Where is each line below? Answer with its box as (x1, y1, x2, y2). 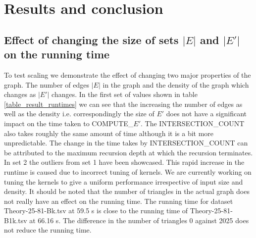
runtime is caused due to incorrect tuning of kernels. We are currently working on (4, 166, 252, 177)
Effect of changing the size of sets (4, 32, 179, 47)
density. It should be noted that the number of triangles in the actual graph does (4, 186, 250, 196)
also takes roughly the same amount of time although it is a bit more (4, 128, 214, 138)
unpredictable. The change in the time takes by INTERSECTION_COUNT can (4, 138, 248, 148)
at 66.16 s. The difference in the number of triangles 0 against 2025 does (29, 215, 249, 225)
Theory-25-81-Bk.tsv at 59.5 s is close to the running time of (4, 205, 188, 216)
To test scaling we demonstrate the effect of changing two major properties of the (4, 69, 251, 80)
